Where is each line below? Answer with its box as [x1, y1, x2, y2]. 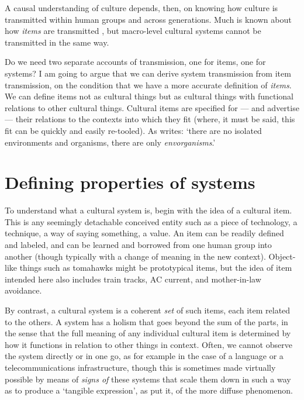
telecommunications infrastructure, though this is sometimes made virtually [5, 361, 276, 373]
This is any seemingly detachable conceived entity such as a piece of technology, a [5, 215, 298, 227]
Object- [268, 250, 296, 262]
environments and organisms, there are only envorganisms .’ [5, 136, 216, 148]
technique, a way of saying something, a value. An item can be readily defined [5, 227, 284, 239]
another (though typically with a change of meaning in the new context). [5, 250, 266, 262]
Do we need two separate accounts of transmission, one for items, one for [5, 56, 266, 68]
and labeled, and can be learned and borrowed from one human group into [5, 239, 272, 251]
